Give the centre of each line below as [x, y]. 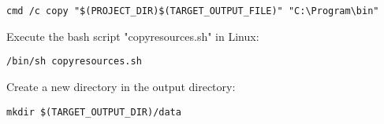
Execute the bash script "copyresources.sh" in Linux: [133, 36]
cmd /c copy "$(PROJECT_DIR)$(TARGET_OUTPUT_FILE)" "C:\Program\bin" [193, 11]
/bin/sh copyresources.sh [74, 62]
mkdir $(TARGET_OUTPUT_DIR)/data [94, 112]
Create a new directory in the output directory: [121, 86]
